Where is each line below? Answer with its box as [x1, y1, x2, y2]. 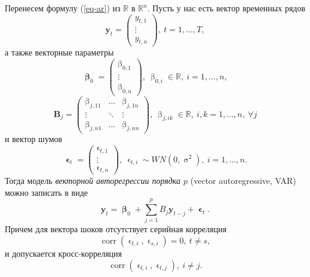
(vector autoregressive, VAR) [190, 174, 296, 187]
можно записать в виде [5, 186, 88, 198]
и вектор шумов [5, 133, 63, 145]
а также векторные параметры [5, 46, 114, 59]
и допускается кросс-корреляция [5, 247, 122, 259]
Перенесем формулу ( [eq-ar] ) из [5, 2, 121, 14]
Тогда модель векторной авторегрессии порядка [5, 174, 181, 187]
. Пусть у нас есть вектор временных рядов [147, 2, 306, 14]
